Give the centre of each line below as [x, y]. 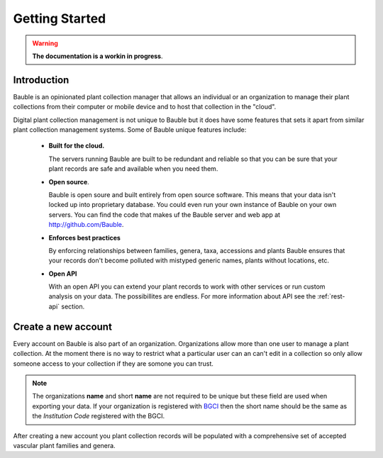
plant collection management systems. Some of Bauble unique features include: [130, 130]
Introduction [41, 80]
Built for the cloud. [77, 146]
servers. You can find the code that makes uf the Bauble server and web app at [164, 214]
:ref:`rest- [331, 296]
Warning [45, 43]
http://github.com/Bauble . [86, 225]
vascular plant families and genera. [65, 445]
